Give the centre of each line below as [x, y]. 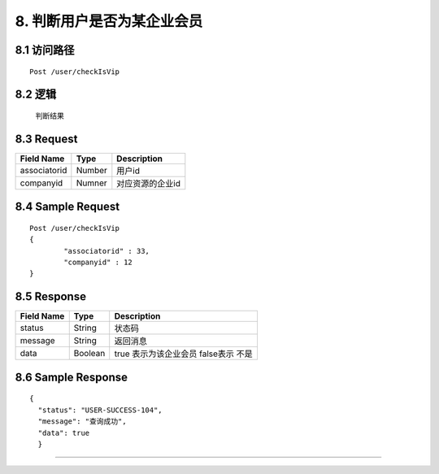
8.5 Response [51, 297]
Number [91, 170]
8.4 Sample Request [67, 207]
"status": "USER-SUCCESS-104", [100, 410]
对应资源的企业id [149, 183]
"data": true [64, 433]
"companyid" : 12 [98, 263]
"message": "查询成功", [82, 422]
